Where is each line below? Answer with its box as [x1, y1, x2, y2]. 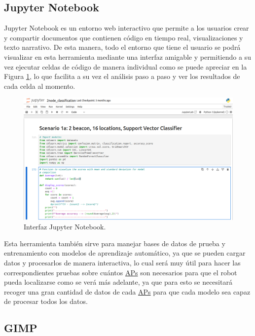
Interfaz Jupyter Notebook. [24, 222, 106, 232]
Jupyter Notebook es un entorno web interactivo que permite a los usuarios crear [4, 23, 249, 33]
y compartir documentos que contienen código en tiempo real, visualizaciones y [4, 32, 243, 42]
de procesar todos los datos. [4, 296, 88, 306]
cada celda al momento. [4, 80, 75, 91]
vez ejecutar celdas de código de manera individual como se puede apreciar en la [4, 61, 247, 72]
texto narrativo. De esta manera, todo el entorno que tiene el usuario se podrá [4, 42, 241, 52]
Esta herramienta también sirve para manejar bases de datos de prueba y [4, 238, 225, 248]
